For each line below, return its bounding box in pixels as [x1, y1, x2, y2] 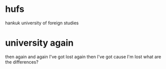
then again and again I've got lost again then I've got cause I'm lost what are [5, 54, 162, 60]
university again [5, 37, 74, 49]
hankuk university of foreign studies [5, 20, 79, 26]
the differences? [5, 59, 39, 65]
